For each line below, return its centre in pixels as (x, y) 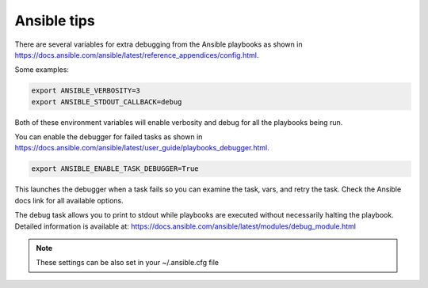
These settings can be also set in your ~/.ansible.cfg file (128, 263)
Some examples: (42, 70)
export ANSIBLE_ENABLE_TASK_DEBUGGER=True (115, 169)
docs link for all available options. (69, 200)
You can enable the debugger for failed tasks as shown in (109, 137)
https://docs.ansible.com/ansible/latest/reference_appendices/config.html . (137, 55)
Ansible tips (55, 21)
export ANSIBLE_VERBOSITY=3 (86, 91)
